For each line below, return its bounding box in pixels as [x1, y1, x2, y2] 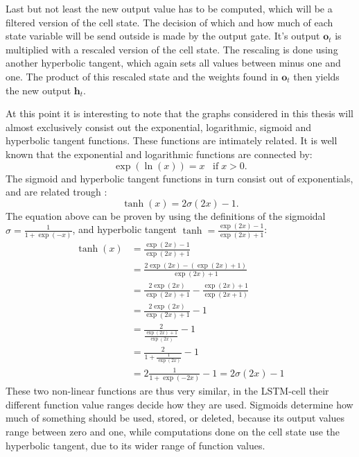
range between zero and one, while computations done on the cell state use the [6, 424, 340, 439]
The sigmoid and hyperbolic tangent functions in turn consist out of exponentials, [6, 171, 353, 185]
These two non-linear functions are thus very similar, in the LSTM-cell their [6, 383, 329, 398]
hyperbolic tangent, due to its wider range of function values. [6, 438, 265, 452]
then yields [293, 69, 340, 83]
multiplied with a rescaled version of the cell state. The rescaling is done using [6, 42, 338, 56]
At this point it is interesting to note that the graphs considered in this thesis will [6, 106, 354, 121]
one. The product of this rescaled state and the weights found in [6, 69, 279, 83]
